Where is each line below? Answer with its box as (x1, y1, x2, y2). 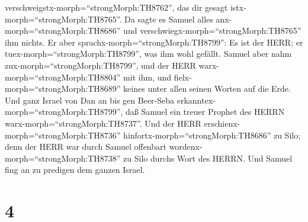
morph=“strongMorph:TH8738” (5, 152, 121, 164)
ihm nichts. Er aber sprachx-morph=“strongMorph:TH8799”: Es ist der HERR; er (5, 36, 303, 48)
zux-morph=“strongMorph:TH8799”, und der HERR (5, 59, 196, 71)
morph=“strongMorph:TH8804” (5, 70, 121, 83)
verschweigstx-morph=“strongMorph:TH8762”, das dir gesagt (5, 1, 228, 13)
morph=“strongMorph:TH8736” (5, 128, 121, 141)
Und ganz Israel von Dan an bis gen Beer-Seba (5, 94, 175, 106)
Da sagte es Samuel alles (124, 12, 213, 25)
